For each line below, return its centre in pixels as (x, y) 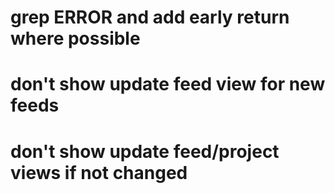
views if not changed (99, 172)
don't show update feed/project (145, 151)
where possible (75, 38)
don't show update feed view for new (168, 84)
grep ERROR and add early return (150, 17)
